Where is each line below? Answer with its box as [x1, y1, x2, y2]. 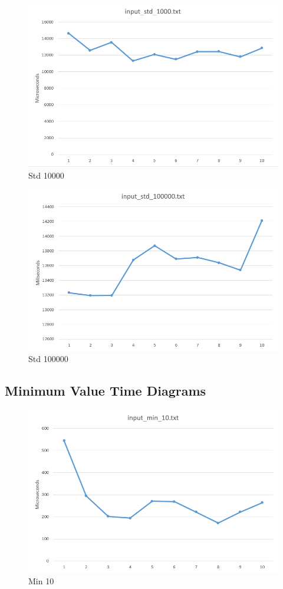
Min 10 [28, 574, 54, 587]
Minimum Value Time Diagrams [5, 381, 206, 400]
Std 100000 [28, 353, 68, 365]
